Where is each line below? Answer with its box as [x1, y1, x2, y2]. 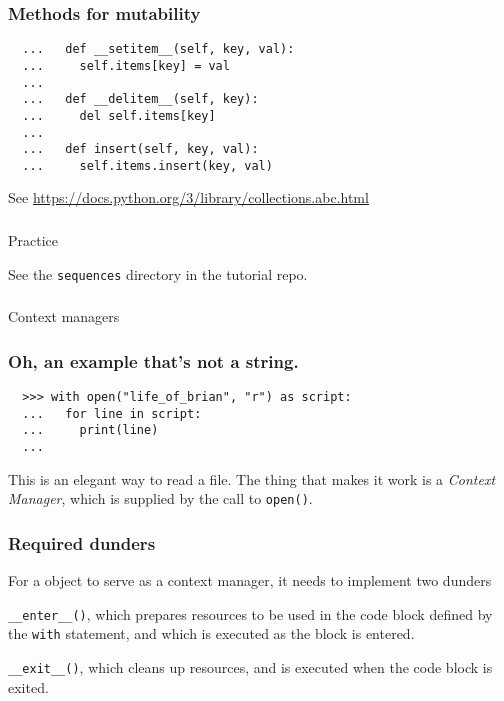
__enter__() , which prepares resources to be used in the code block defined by [8, 603, 493, 624]
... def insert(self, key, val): [22, 142, 259, 157]
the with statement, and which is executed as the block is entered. [8, 623, 415, 644]
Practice [8, 229, 59, 250]
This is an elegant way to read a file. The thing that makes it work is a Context [8, 468, 496, 489]
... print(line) [22, 423, 159, 438]
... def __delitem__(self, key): [22, 92, 259, 107]
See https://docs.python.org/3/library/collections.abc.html [8, 187, 369, 208]
